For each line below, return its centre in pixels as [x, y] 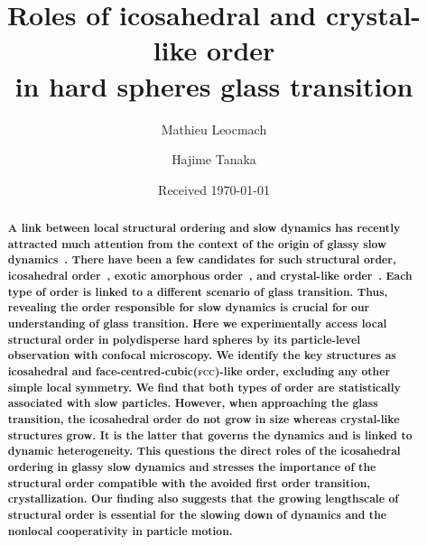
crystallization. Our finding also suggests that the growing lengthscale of [203, 499]
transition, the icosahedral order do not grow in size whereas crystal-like [204, 419]
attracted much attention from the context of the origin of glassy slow [197, 244]
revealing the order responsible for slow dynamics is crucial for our [189, 308]
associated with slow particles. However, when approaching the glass [193, 403]
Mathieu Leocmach [214, 129]
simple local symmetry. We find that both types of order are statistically [204, 387]
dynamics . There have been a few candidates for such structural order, [202, 260]
